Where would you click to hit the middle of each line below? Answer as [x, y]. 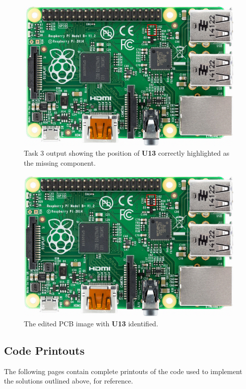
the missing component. [60, 162]
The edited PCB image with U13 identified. [91, 323]
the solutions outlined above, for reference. [69, 381]
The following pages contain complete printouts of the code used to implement [123, 371]
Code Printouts [44, 350]
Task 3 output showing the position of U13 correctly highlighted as [127, 153]
